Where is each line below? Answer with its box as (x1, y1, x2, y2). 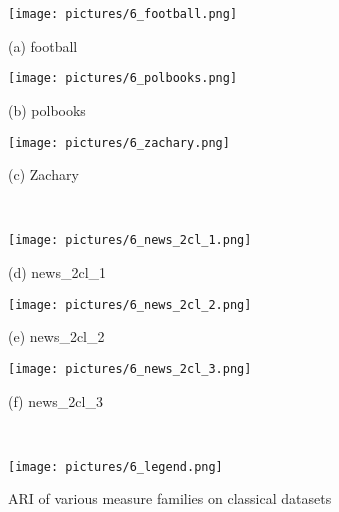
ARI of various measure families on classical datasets (8, 488, 332, 509)
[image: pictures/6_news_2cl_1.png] (8, 233, 252, 248)
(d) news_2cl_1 (8, 262, 107, 282)
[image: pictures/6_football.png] (8, 7, 238, 21)
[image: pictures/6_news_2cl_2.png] (8, 297, 252, 312)
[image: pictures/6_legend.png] (8, 459, 223, 474)
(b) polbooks (8, 99, 86, 120)
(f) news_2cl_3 (8, 390, 103, 411)
